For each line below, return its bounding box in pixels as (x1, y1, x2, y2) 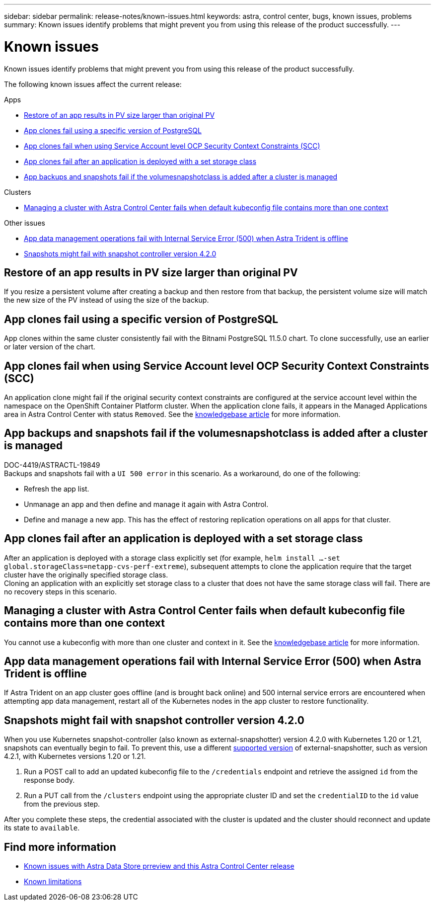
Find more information (4, 840, 116, 853)
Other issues (4, 218, 45, 227)
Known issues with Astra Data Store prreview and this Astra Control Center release (24, 862, 294, 871)
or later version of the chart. (4, 342, 95, 351)
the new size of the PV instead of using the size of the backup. (4, 296, 209, 305)
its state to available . (4, 823, 80, 832)
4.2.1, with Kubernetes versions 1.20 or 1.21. (4, 752, 146, 761)
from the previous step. (24, 800, 100, 809)
